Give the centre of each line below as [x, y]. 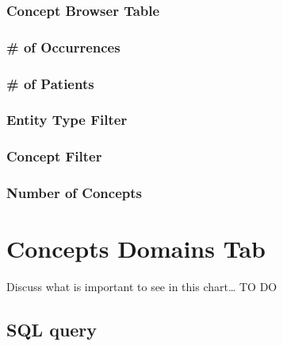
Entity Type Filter [67, 120]
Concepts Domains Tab [136, 249]
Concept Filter [54, 156]
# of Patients [50, 83]
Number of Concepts [74, 193]
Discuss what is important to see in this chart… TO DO [142, 287]
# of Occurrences [63, 47]
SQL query [52, 330]
